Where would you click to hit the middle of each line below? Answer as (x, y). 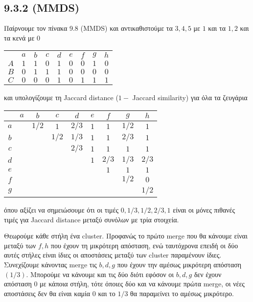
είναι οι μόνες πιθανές (204, 209)
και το (107, 293)
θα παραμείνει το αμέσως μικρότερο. (182, 293)
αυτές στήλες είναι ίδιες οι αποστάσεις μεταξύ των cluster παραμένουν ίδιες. (113, 255)
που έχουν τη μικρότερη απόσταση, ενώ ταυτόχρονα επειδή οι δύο (144, 245)
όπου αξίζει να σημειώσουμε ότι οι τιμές (61, 209)
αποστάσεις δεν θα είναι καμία (47, 293)
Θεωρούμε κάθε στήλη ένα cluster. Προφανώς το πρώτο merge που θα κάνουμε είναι (126, 236)
